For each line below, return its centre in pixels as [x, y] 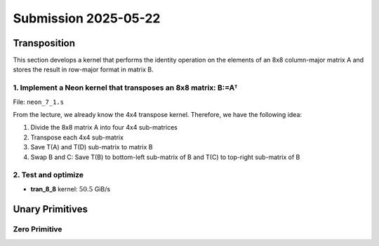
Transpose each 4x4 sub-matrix [77, 137]
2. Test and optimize [48, 175]
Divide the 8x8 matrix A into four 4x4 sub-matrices [104, 128]
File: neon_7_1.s [39, 102]
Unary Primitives [50, 209]
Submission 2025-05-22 [87, 18]
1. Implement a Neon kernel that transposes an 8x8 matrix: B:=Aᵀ [125, 88]
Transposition [44, 43]
